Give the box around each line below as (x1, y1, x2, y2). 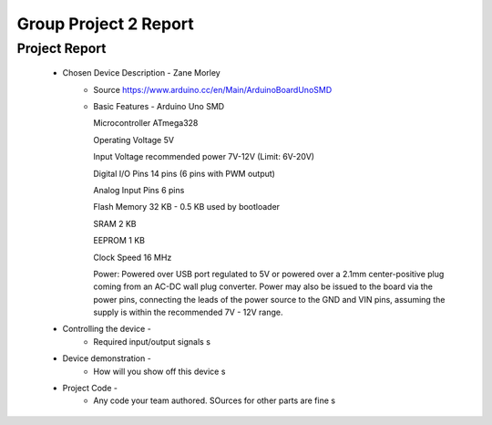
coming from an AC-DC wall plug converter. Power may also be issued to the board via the (93, 281, 433, 292)
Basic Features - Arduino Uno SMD (93, 100, 225, 111)
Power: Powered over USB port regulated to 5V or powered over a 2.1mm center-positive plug (93, 268, 445, 279)
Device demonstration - (62, 353, 152, 364)
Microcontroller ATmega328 (93, 118, 199, 129)
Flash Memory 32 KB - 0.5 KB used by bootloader (93, 202, 281, 212)
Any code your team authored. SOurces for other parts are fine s (93, 395, 336, 406)
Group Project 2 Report (16, 14, 195, 34)
